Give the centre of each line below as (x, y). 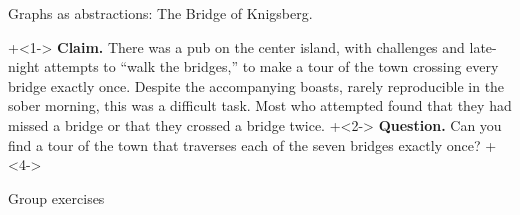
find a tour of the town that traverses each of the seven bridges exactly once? (244, 144)
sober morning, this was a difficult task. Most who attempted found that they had (260, 105)
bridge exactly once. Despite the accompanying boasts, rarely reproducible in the (256, 85)
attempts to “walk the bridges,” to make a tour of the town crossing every (271, 66)
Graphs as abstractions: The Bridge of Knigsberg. (160, 13)
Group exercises (56, 197)
